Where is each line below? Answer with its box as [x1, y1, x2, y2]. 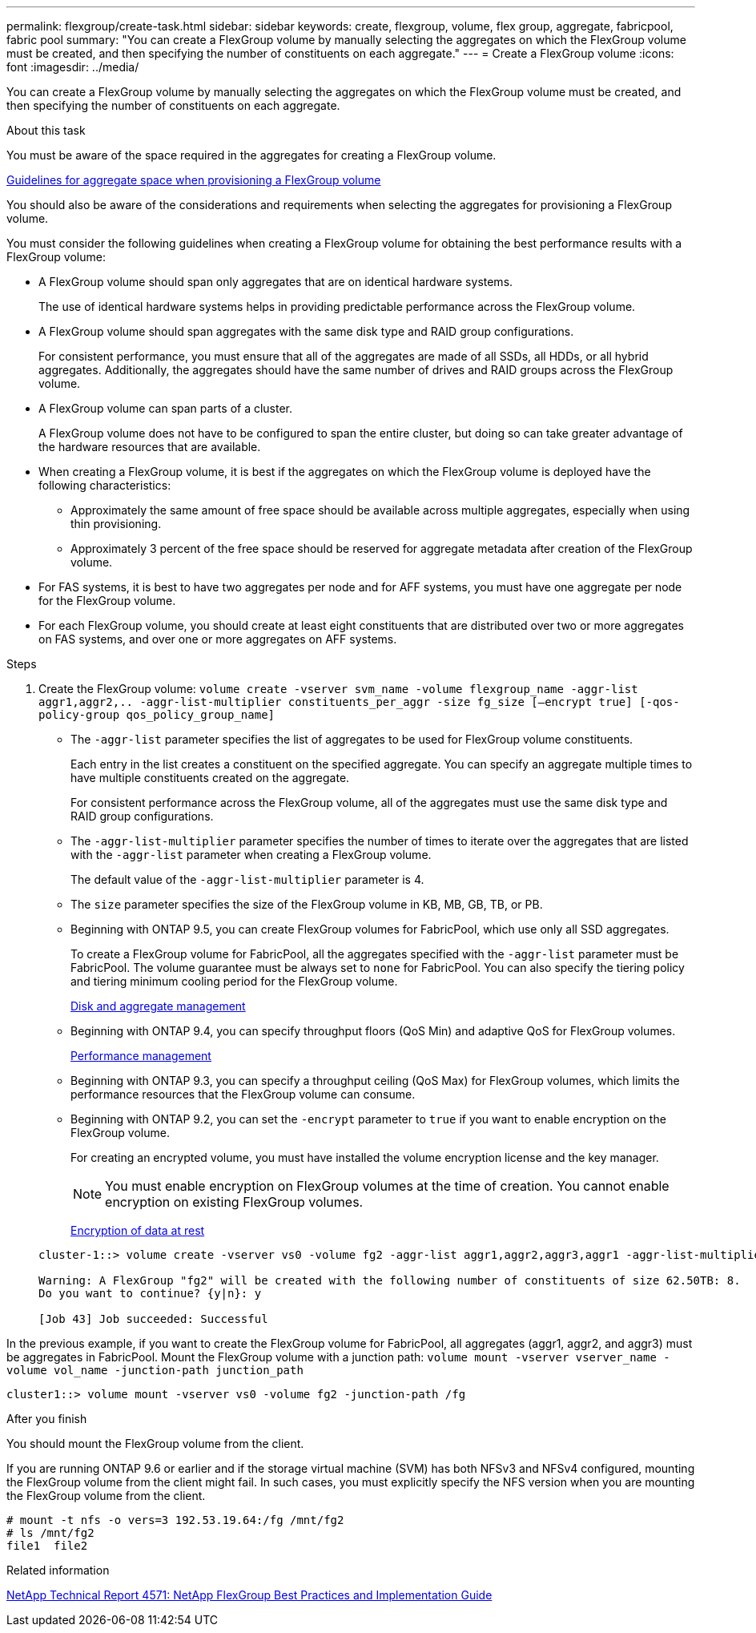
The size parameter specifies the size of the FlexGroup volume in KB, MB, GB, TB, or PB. [70, 897, 543, 911]
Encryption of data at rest [70, 1224, 205, 1237]
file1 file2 [6, 1539, 88, 1552]
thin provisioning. [70, 517, 162, 530]
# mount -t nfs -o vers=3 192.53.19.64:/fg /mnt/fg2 [6, 1514, 344, 1526]
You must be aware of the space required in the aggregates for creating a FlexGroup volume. [6, 148, 497, 162]
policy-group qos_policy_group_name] [38, 708, 275, 721]
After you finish [6, 1412, 87, 1425]
